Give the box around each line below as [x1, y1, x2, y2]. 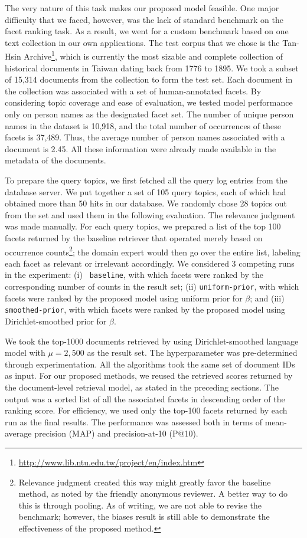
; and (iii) [250, 291, 285, 304]
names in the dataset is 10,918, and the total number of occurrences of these [5, 119, 281, 132]
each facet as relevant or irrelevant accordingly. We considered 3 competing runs [5, 257, 295, 269]
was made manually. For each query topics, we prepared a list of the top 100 [5, 220, 281, 232]
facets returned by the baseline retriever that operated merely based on [5, 231, 263, 244]
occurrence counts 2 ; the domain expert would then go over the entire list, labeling [5, 244, 301, 258]
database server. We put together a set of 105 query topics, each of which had [5, 185, 286, 198]
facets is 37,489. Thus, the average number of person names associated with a [5, 131, 285, 143]
